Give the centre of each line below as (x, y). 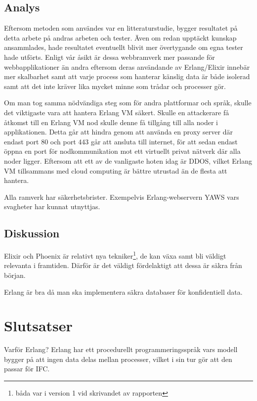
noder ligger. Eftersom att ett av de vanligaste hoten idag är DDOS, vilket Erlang (128, 160)
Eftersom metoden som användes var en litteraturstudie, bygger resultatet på (121, 28)
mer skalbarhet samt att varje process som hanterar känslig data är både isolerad (127, 76)
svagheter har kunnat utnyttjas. (52, 206)
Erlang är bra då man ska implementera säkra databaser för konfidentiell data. (123, 291)
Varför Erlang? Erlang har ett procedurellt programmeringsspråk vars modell (121, 349)
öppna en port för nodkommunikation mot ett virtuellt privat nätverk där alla (122, 151)
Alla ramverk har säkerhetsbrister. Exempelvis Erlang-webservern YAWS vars (122, 197)
